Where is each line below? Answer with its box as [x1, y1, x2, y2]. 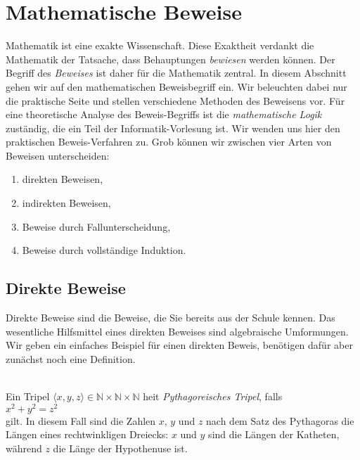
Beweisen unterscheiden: [6, 148, 110, 162]
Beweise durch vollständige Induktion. [22, 243, 186, 257]
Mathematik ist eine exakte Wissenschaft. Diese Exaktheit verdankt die [6, 38, 314, 53]
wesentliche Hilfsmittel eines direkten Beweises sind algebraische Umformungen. [6, 324, 349, 338]
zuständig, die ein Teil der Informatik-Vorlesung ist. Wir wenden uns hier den [6, 120, 340, 135]
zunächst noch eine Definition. [6, 351, 136, 366]
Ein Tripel [6, 389, 50, 404]
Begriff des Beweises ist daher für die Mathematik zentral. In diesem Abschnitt [6, 65, 347, 80]
